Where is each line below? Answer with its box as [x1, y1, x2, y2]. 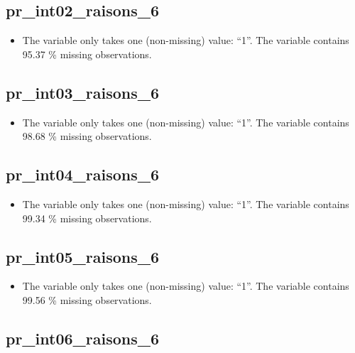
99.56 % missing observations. [22, 292, 152, 307]
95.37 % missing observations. [22, 46, 152, 61]
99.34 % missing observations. [22, 210, 152, 225]
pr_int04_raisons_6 [6, 163, 160, 185]
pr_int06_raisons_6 [6, 327, 160, 349]
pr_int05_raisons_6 [6, 245, 160, 267]
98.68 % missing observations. [22, 129, 152, 143]
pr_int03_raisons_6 [6, 81, 160, 103]
